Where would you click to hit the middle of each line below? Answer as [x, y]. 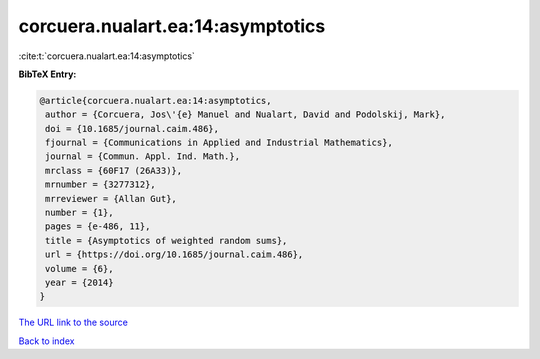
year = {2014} [79, 282]
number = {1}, [79, 213]
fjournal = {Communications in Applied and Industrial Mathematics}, [219, 143]
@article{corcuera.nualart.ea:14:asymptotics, [155, 100]
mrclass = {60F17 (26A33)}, [114, 170]
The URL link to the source [73, 322]
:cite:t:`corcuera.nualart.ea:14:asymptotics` [106, 56]
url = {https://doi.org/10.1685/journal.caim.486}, [174, 254]
